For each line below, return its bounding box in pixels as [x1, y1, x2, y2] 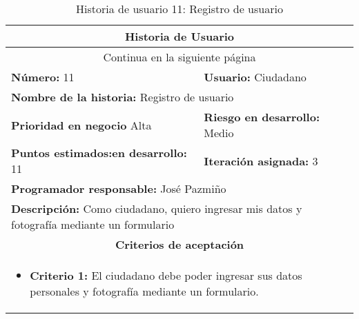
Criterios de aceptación [115, 236, 244, 252]
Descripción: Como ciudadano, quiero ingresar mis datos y [11, 200, 302, 216]
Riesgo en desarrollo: [204, 109, 320, 125]
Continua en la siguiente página [103, 49, 256, 65]
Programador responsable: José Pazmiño [11, 181, 226, 196]
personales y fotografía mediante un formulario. [30, 283, 259, 299]
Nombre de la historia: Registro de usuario [11, 89, 234, 105]
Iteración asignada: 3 [204, 152, 318, 169]
